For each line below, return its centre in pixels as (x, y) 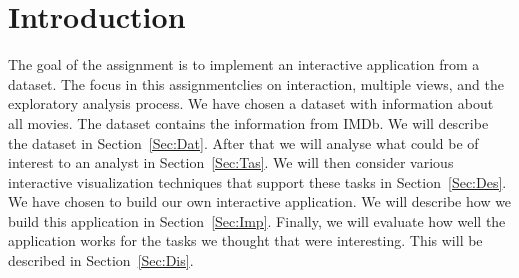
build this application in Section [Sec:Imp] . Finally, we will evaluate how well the (257, 220)
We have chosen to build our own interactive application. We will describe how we (260, 201)
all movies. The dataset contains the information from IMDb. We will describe (248, 122)
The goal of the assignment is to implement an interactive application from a (244, 64)
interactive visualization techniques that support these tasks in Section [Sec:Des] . (257, 181)
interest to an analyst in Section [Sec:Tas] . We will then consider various (231, 162)
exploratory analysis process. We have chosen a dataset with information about (251, 103)
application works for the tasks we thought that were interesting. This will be (245, 240)
